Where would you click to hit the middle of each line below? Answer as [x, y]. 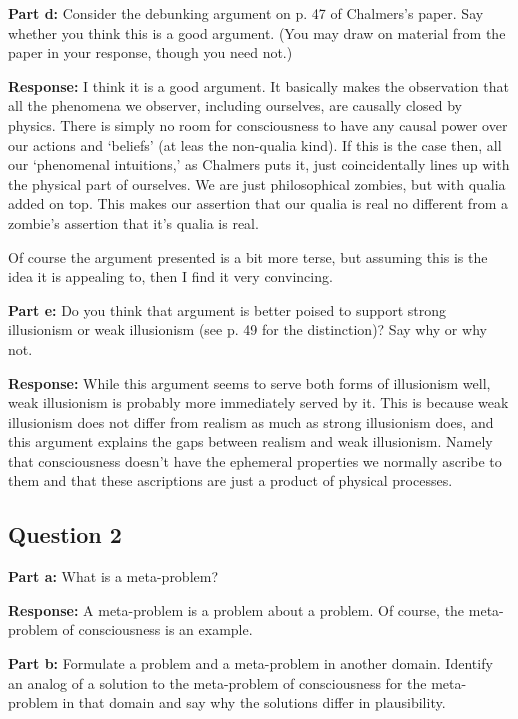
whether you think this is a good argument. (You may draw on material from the [257, 32]
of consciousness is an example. [157, 629]
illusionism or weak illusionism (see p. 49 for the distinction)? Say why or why [247, 329]
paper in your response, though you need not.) [150, 52]
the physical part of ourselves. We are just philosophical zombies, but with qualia [257, 183]
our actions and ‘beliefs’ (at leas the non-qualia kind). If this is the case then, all [255, 144]
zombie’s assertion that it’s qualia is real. [133, 222]
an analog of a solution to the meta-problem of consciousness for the [217, 682]
